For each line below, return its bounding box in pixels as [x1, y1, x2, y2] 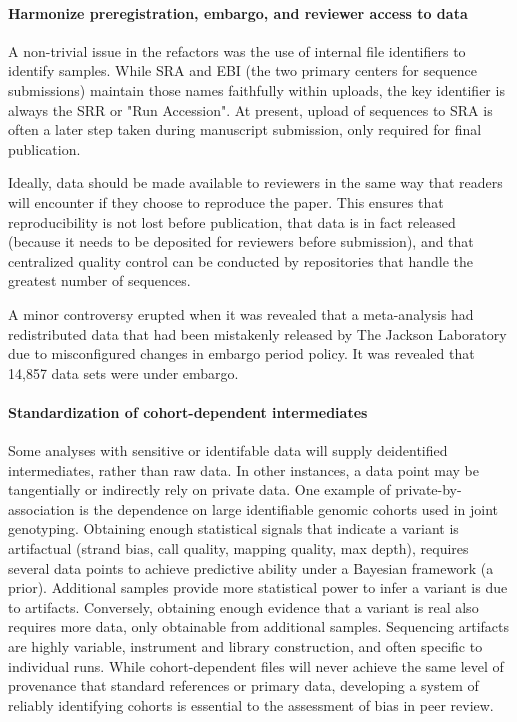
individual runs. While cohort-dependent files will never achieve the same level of [8, 655, 504, 676]
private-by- [395, 479, 462, 500]
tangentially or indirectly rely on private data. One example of [8, 479, 391, 500]
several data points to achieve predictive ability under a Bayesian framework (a [8, 557, 494, 578]
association [8, 498, 75, 519]
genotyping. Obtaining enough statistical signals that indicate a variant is [8, 518, 459, 539]
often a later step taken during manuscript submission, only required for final [8, 119, 482, 140]
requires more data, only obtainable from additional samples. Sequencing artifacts [8, 616, 510, 637]
